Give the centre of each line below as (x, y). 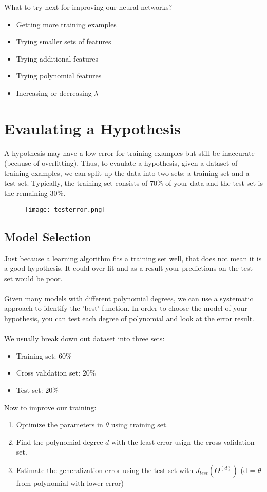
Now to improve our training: (50, 407)
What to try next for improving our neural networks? (88, 7)
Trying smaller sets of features (64, 41)
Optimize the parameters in (60, 425)
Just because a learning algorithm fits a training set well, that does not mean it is (133, 258)
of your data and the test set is (214, 183)
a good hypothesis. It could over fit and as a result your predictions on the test (129, 268)
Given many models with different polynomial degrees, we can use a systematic (129, 298)
